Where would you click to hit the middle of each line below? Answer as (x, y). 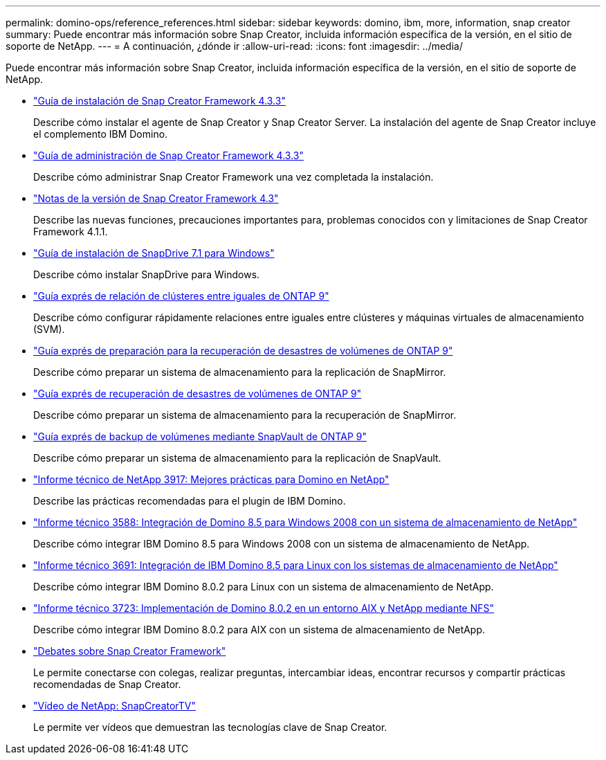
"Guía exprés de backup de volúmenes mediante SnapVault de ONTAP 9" (200, 436)
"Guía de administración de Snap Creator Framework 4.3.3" (168, 155)
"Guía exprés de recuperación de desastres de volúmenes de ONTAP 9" (198, 393)
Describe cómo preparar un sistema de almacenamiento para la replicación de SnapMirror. (240, 372)
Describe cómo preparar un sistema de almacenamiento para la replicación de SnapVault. (237, 458)
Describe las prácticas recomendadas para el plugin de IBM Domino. (190, 501)
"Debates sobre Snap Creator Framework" (130, 651)
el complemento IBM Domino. (101, 134)
